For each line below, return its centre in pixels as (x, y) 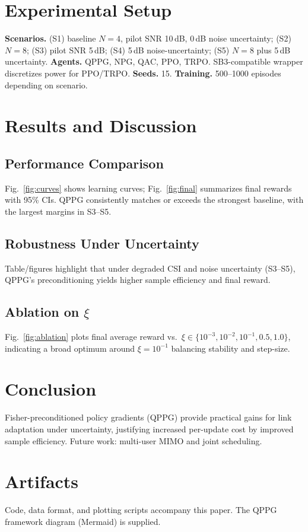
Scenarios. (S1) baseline (50, 38)
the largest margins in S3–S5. (58, 211)
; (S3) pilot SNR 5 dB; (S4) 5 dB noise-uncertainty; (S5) (128, 50)
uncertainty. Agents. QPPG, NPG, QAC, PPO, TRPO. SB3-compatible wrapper (154, 61)
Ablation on (42, 312)
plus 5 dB (274, 50)
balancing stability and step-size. (231, 348)
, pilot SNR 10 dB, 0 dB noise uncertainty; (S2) (206, 38)
